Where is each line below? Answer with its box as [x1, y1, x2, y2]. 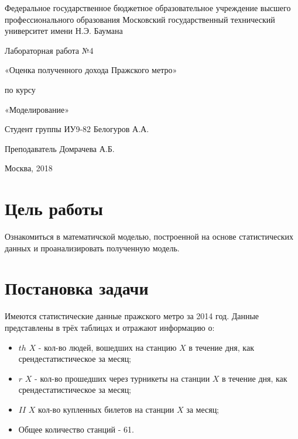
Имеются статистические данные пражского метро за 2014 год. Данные [5, 310, 259, 322]
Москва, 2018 [5, 162, 53, 174]
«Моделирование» [5, 103, 69, 115]
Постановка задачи [5, 276, 149, 300]
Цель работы [5, 196, 103, 220]
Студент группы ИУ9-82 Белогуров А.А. [5, 123, 149, 135]
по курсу [5, 83, 36, 95]
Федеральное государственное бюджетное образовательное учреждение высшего [5, 2, 291, 13]
